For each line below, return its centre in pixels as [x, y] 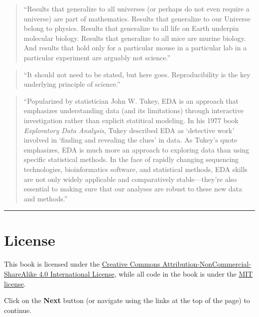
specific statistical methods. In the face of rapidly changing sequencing [131, 159]
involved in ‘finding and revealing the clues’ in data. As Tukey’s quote [130, 140]
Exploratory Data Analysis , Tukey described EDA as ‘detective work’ [129, 130]
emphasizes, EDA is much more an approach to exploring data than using [136, 149]
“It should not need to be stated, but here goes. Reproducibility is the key [137, 74]
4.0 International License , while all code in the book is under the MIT [146, 274]
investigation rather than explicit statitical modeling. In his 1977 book [131, 120]
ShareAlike [20, 274]
